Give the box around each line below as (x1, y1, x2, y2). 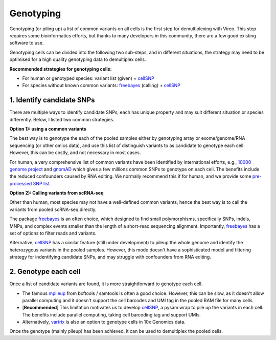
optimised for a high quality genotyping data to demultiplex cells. (9, 56, 146, 62)
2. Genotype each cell (9, 267, 81, 276)
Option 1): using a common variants (9, 125, 86, 132)
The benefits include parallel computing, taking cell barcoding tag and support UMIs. (22, 311, 201, 317)
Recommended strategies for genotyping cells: (9, 66, 112, 72)
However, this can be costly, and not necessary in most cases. (9, 150, 141, 156)
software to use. (9, 40, 44, 46)
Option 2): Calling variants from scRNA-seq (9, 190, 104, 196)
